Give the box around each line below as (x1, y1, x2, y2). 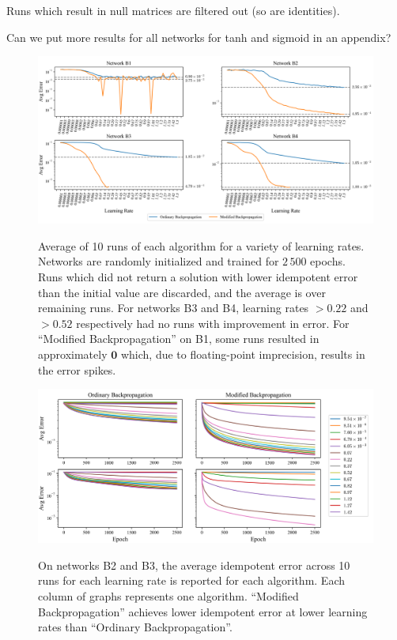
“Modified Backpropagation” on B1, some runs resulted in (38, 330, 319, 347)
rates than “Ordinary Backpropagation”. (38, 619, 233, 635)
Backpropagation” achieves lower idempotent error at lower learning (38, 603, 368, 619)
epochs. (310, 253, 346, 269)
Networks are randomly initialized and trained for (38, 253, 279, 269)
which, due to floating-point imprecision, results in (120, 345, 365, 362)
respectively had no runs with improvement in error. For (76, 314, 350, 331)
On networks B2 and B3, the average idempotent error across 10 (38, 556, 350, 573)
